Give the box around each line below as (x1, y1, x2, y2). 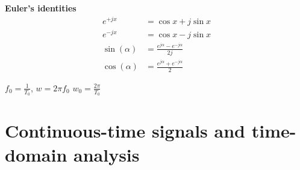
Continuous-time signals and (5, 118, 245, 143)
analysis (73, 142, 140, 166)
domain (5, 142, 67, 166)
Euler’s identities (5, 2, 77, 14)
